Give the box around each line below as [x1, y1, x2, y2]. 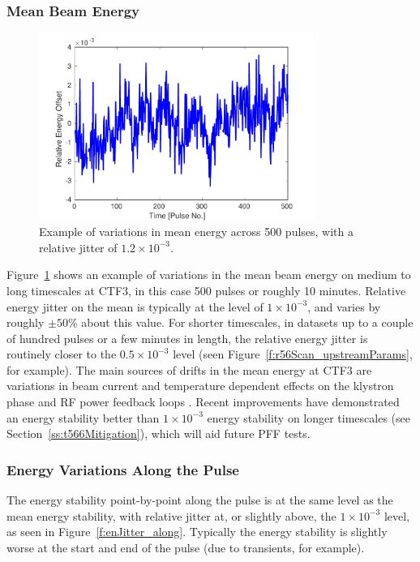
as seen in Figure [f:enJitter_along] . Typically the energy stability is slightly [6, 523, 388, 540]
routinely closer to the [6, 345, 117, 363]
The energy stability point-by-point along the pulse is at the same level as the [6, 491, 393, 508]
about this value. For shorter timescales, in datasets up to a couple [81, 314, 414, 331]
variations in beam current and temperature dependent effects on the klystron [6, 377, 394, 394]
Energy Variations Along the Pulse [6, 459, 239, 479]
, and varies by [307, 298, 381, 315]
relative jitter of [39, 238, 118, 255]
